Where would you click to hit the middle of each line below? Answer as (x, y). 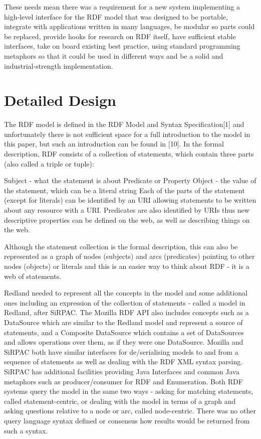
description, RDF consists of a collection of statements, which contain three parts (129, 154)
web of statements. (33, 276)
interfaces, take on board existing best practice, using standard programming (122, 46)
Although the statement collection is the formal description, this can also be (121, 246)
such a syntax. (26, 430)
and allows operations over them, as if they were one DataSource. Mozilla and (124, 342)
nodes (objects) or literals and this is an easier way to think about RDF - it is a (127, 266)
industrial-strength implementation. (59, 65)
